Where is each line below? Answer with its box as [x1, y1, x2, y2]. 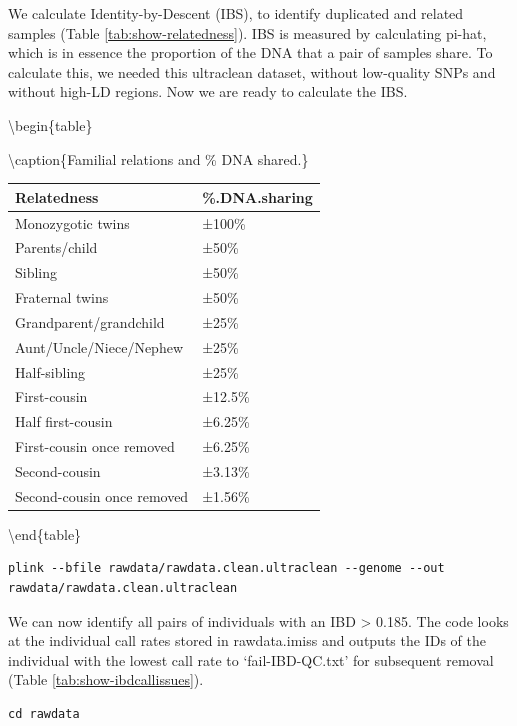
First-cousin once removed [15, 436, 175, 457]
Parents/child [15, 237, 98, 258]
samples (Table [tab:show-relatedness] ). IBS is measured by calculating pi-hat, [8, 22, 487, 43]
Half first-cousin [15, 411, 113, 432]
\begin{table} [8, 114, 93, 135]
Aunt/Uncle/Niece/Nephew [15, 336, 183, 357]
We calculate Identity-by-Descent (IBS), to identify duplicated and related [8, 3, 464, 23]
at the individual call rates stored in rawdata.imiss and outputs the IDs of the [8, 630, 486, 651]
